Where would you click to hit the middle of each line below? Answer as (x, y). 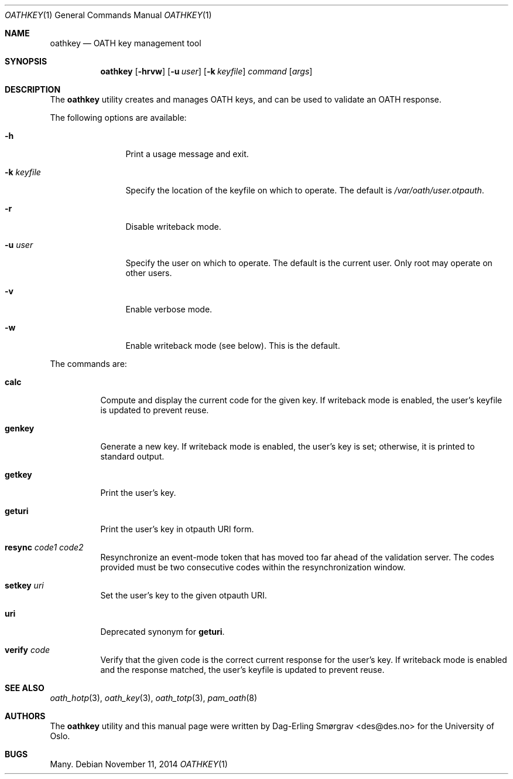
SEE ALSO (25, 688)
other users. (149, 273)
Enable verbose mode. (169, 309)
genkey (20, 428)
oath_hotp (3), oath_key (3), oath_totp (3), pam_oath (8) (154, 698)
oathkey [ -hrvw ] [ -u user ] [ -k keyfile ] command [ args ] (206, 71)
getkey (18, 474)
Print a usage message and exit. (187, 154)
